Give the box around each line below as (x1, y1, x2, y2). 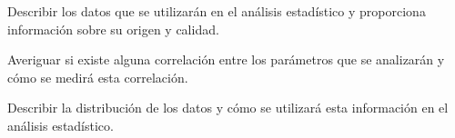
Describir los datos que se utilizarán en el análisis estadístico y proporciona (7, 2, 426, 20)
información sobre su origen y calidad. (7, 19, 219, 38)
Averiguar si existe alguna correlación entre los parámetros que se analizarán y (7, 50, 445, 69)
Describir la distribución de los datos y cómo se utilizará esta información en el (7, 98, 449, 117)
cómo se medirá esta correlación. (7, 67, 188, 86)
